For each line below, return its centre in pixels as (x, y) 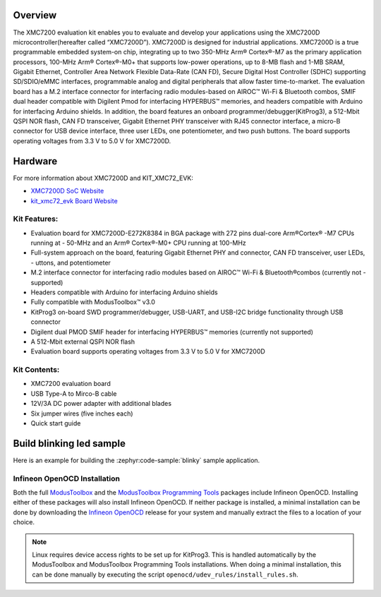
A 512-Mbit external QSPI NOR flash (83, 342)
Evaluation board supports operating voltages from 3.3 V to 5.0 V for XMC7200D (148, 351)
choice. (24, 522)
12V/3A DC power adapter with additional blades (101, 404)
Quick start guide (56, 423)
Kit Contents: (36, 370)
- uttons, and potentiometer (71, 263)
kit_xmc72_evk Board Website (74, 200)
